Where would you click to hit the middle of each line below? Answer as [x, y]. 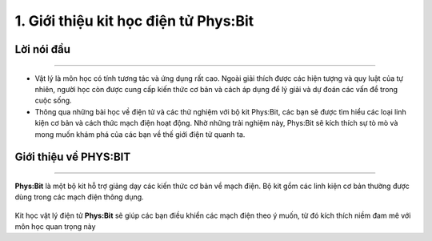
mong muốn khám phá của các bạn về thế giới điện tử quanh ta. [140, 134]
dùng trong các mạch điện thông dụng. [79, 197]
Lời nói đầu [43, 49]
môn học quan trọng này [55, 227]
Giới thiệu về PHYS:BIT [73, 157]
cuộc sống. [53, 101]
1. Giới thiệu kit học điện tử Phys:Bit [134, 21]
